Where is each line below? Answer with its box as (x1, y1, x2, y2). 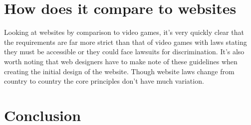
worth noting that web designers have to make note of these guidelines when (4, 56, 238, 66)
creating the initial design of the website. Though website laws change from (4, 66, 235, 76)
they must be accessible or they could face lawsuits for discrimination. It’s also (4, 46, 245, 57)
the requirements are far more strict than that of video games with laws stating (4, 36, 247, 47)
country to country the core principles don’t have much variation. (4, 76, 204, 86)
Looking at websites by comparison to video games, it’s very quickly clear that (4, 27, 244, 37)
